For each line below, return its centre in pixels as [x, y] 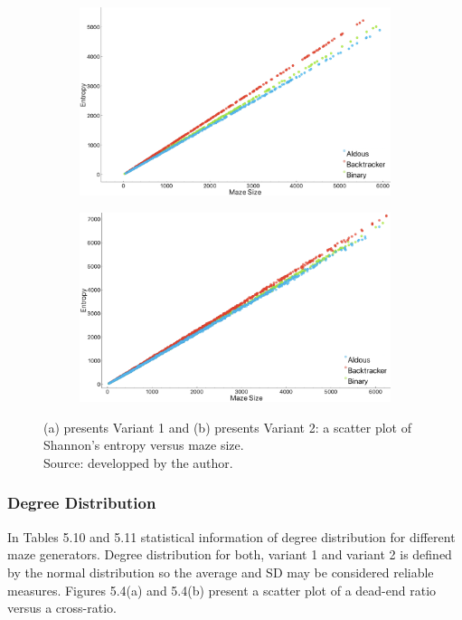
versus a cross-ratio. [62, 608]
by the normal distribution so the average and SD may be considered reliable [221, 572]
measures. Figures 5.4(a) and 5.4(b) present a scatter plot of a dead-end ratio [222, 590]
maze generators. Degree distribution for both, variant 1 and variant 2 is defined [230, 554]
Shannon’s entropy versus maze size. [144, 445]
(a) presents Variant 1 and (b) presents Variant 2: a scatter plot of [227, 427]
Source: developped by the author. [138, 462]
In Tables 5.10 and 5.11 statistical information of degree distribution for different [231, 536]
